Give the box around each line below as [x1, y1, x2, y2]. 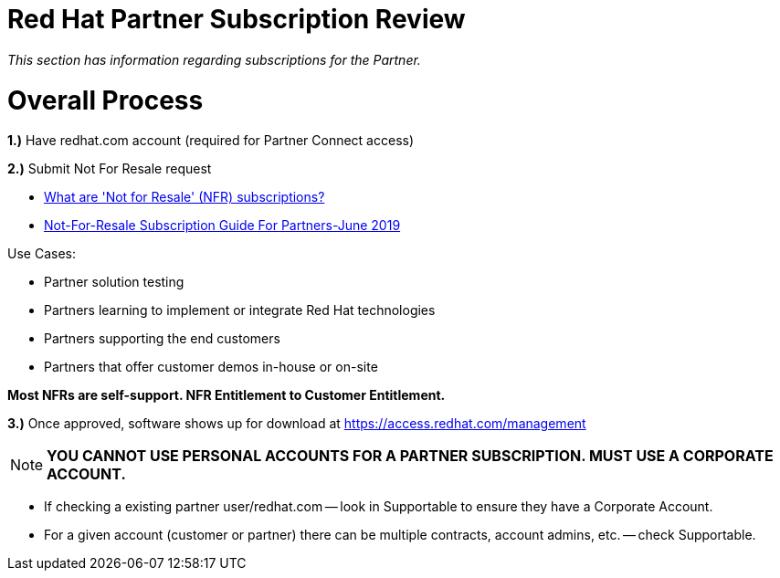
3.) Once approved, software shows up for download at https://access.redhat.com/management [7, 415, 586, 432]
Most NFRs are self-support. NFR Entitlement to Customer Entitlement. [7, 387, 446, 404]
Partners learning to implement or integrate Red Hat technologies [44, 302, 436, 319]
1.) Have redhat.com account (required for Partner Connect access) [7, 132, 415, 149]
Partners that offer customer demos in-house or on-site [44, 359, 378, 375]
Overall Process [7, 84, 204, 116]
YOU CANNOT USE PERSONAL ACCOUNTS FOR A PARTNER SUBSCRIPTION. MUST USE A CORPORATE [47, 447, 774, 466]
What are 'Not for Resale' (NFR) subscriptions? [44, 189, 325, 205]
